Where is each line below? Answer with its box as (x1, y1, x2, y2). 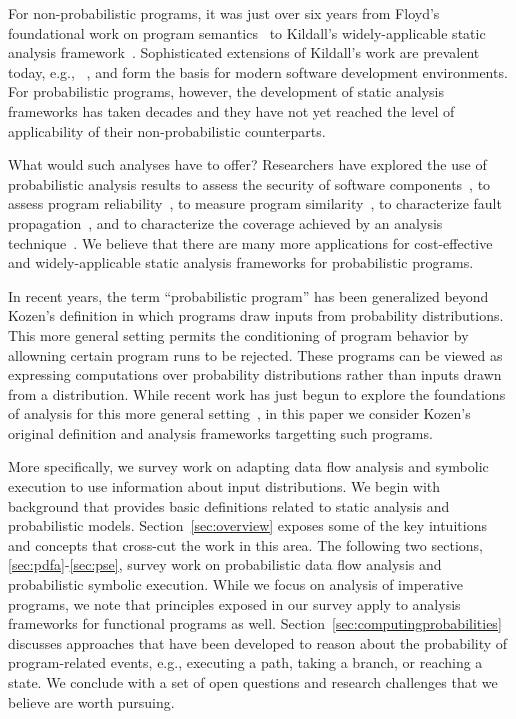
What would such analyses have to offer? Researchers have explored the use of (8, 154, 487, 175)
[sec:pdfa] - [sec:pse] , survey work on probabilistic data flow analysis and (8, 554, 442, 575)
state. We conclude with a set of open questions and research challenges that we (8, 672, 498, 692)
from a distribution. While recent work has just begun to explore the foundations (8, 383, 506, 404)
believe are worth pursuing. (8, 691, 175, 712)
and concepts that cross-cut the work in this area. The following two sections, (8, 534, 483, 555)
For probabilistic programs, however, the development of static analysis (8, 81, 444, 102)
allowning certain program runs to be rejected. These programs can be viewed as (8, 344, 503, 365)
